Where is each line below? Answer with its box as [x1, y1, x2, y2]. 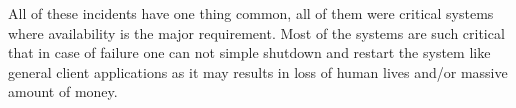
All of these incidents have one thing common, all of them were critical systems [8, 3, 494, 23]
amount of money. [8, 81, 118, 102]
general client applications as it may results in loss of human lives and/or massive [8, 61, 508, 82]
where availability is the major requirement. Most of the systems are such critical [8, 22, 505, 43]
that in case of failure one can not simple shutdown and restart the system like [8, 42, 491, 63]
